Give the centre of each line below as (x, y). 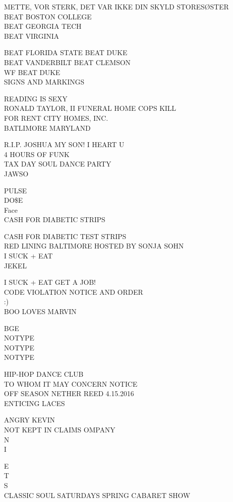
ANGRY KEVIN (29, 420)
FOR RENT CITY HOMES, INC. (56, 118)
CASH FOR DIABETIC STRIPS (55, 219)
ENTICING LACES (34, 403)
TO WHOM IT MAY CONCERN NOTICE (71, 383)
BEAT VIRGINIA (32, 36)
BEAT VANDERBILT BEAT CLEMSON (67, 62)
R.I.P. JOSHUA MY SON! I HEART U (64, 144)
